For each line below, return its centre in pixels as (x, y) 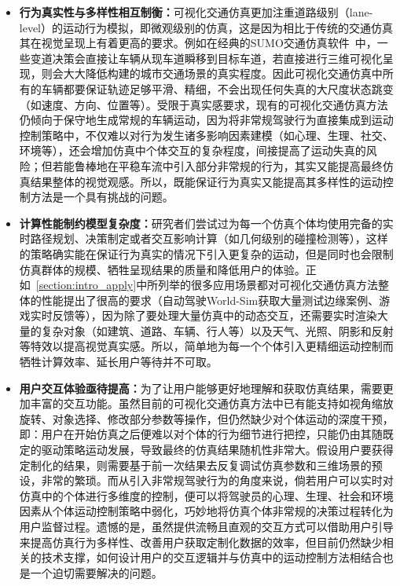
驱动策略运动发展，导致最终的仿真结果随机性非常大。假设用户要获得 (217, 450)
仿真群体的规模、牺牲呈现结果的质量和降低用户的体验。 (162, 269)
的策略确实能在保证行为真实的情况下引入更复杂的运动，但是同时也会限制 (206, 253)
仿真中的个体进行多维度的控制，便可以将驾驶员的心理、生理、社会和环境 (206, 495)
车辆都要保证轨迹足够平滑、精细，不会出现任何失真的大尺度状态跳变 (217, 88)
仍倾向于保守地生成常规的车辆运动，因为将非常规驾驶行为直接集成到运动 (206, 120)
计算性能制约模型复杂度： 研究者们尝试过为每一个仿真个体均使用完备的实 (206, 223)
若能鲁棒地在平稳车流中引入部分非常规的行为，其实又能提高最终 (217, 165)
